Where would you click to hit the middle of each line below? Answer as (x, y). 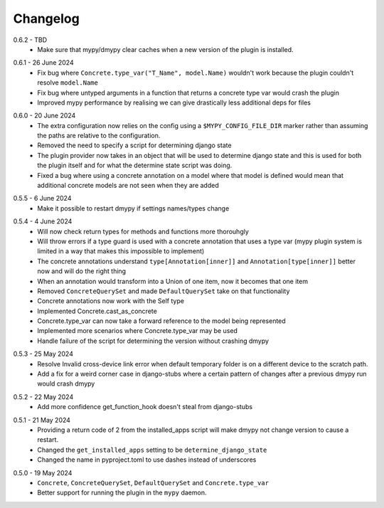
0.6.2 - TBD (30, 40)
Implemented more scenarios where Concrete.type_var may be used (138, 331)
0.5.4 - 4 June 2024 (43, 221)
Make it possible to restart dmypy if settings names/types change (133, 208)
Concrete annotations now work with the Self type (111, 301)
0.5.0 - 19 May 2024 (43, 472)
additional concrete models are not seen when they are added (128, 186)
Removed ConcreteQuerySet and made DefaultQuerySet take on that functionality (164, 291)
